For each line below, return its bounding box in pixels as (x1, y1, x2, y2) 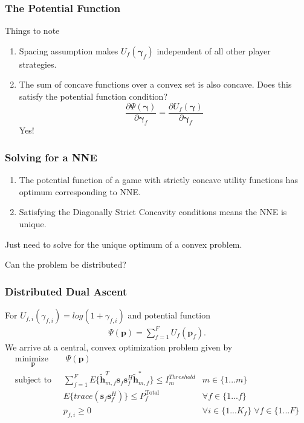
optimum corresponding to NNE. (19, 185, 141, 198)
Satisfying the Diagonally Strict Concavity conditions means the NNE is (19, 205, 287, 218)
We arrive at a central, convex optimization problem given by (5, 340, 233, 353)
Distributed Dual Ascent (5, 283, 128, 299)
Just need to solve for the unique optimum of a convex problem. (5, 237, 242, 250)
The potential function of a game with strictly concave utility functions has (19, 173, 298, 186)
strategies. (19, 57, 57, 70)
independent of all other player (157, 44, 271, 57)
